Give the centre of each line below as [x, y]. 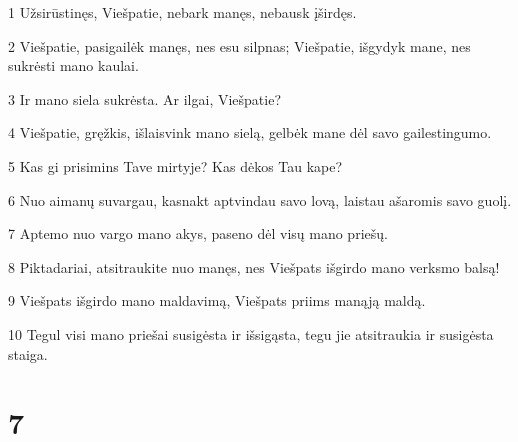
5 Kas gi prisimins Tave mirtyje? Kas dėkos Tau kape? [175, 165]
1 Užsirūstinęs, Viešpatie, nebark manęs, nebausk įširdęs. [182, 12]
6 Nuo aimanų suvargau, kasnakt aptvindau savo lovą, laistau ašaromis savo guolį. [260, 199]
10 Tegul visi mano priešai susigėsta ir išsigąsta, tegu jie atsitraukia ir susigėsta [251, 333]
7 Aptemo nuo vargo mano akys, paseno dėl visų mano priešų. [198, 233]
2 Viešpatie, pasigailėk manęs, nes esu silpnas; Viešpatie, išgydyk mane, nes [239, 45]
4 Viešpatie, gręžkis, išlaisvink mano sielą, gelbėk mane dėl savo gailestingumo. [250, 132]
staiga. [28, 353]
